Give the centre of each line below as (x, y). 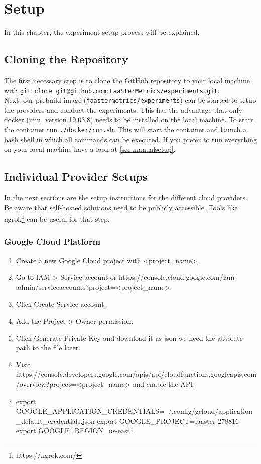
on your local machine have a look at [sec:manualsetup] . (90, 149)
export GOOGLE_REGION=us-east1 (75, 431)
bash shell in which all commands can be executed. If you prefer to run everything (130, 139)
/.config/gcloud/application (210, 411)
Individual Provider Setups (76, 176)
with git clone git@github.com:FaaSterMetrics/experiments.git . (112, 90)
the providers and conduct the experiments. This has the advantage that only (123, 109)
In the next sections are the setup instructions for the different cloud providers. (126, 198)
